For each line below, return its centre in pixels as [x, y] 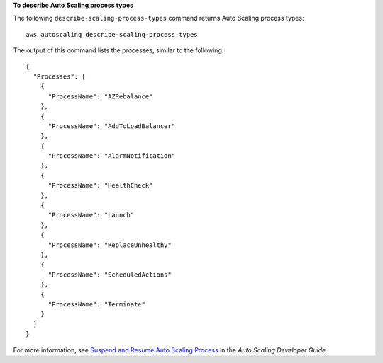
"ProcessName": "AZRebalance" [100, 96]
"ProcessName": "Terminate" [96, 304]
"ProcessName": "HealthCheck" [100, 185]
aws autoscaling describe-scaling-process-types [112, 34]
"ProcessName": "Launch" [91, 215]
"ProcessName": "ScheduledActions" [110, 275]
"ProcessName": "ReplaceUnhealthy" [110, 245]
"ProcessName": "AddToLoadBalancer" [112, 126]
